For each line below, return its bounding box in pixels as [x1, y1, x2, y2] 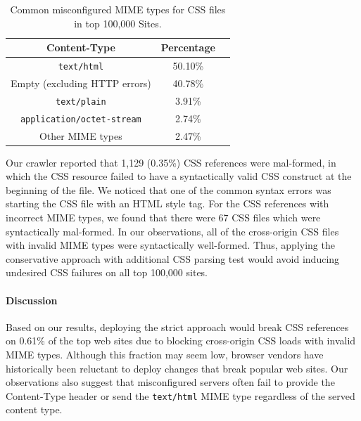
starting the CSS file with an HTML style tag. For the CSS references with [6, 196, 329, 211]
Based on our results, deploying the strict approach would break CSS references [6, 319, 349, 334]
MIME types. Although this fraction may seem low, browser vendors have [6, 347, 324, 362]
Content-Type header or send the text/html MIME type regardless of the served [6, 388, 355, 403]
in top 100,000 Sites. [74, 15, 162, 30]
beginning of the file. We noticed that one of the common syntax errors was [6, 182, 331, 197]
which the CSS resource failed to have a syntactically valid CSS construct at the [6, 169, 352, 183]
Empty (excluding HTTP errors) [11, 75, 151, 90]
